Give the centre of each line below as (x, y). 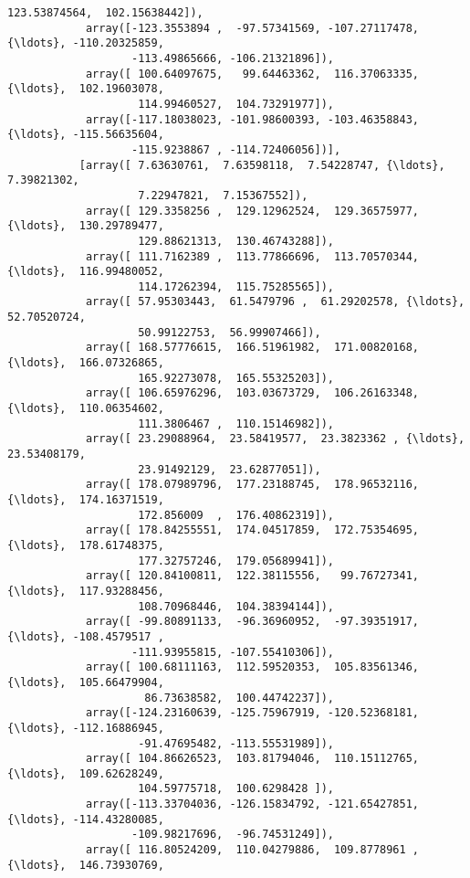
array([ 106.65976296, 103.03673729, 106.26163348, (252, 393)
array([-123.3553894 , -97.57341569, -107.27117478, (252, 28)
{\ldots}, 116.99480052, (86, 272)
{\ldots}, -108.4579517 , (86, 636)
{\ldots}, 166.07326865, (86, 363)
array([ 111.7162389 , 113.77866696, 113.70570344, (252, 256)
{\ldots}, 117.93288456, (86, 591)
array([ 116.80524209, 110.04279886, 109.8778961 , (252, 850)
